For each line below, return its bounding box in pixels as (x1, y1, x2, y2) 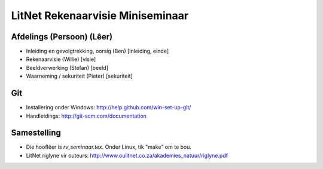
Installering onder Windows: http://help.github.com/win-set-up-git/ (26, 104, 191, 111)
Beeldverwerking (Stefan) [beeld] (26, 64, 109, 71)
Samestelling (11, 128, 61, 138)
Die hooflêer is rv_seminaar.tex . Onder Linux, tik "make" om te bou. (26, 143, 191, 150)
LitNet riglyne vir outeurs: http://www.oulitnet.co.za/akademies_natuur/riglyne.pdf (26, 152, 228, 159)
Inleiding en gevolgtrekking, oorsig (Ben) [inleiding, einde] (26, 48, 169, 55)
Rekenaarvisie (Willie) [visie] (26, 56, 96, 63)
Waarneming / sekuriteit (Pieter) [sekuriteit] (26, 72, 133, 80)
